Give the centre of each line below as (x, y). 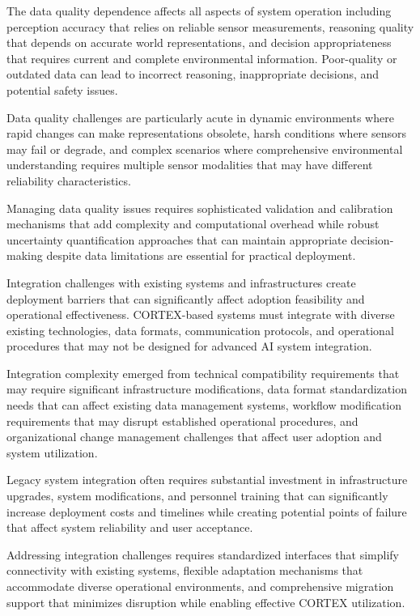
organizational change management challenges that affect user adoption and (194, 437)
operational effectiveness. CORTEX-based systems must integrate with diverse (201, 314)
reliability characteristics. (69, 180)
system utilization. (52, 452)
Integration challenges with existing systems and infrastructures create (181, 282)
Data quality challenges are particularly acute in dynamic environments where (200, 117)
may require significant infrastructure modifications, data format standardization (207, 389)
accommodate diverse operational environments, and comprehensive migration (200, 586)
